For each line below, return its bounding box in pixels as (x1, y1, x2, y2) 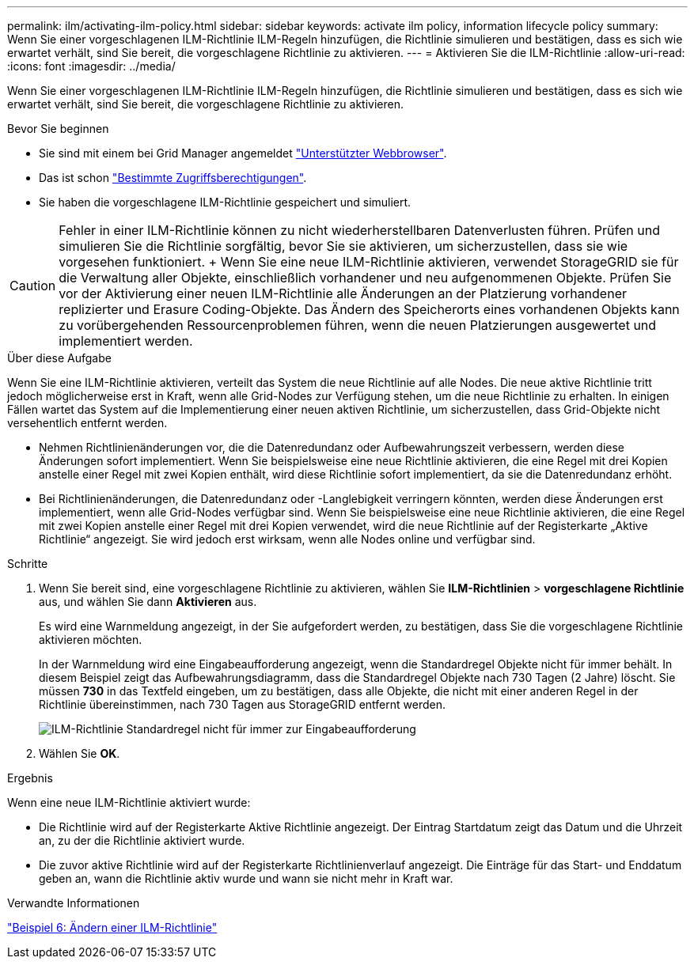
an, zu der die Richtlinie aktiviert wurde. (39, 834, 245, 847)
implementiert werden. (59, 333, 193, 349)
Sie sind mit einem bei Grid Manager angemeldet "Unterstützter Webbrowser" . (39, 146, 447, 160)
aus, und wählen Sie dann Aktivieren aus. (39, 595, 257, 608)
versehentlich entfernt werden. (7, 416, 168, 430)
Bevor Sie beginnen (7, 122, 109, 135)
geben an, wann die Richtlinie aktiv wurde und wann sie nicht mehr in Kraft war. (39, 872, 453, 885)
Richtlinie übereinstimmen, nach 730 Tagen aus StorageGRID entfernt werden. (39, 698, 446, 711)
